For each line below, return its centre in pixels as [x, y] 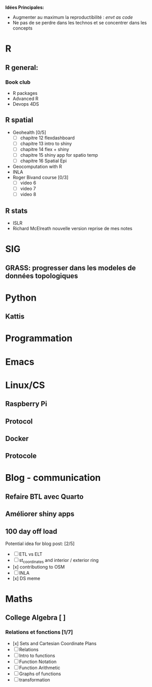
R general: [22, 68]
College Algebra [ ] [36, 618]
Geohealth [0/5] [29, 132]
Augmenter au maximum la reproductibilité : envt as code [73, 17]
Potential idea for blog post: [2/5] [40, 544]
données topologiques [42, 276]
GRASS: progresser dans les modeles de [71, 268]
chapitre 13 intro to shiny [46, 143]
